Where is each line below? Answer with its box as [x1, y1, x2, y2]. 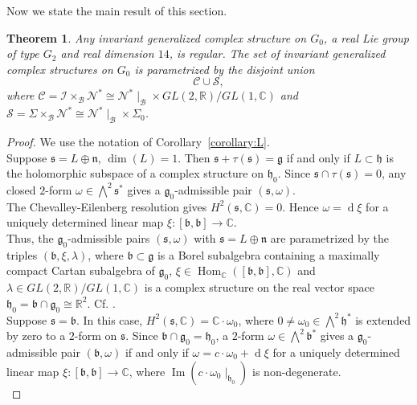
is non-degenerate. [252, 362, 341, 379]
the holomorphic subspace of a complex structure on [6, 165, 264, 182]
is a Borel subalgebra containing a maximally [157, 246, 380, 263]
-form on [74, 327, 117, 344]
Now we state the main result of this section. [6, 2, 227, 18]
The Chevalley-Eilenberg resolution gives [6, 198, 207, 215]
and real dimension [60, 45, 154, 62]
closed [6, 181, 36, 198]
